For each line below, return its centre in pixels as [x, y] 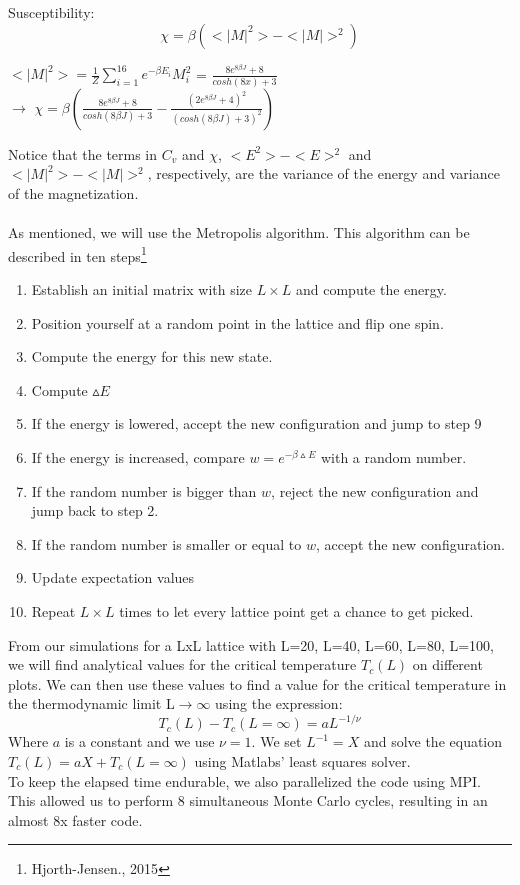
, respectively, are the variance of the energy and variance [323, 173]
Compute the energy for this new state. [152, 356]
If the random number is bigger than [144, 490]
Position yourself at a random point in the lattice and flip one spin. [237, 322]
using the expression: [279, 703]
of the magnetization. [73, 192]
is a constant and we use [139, 741]
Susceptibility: [51, 12]
